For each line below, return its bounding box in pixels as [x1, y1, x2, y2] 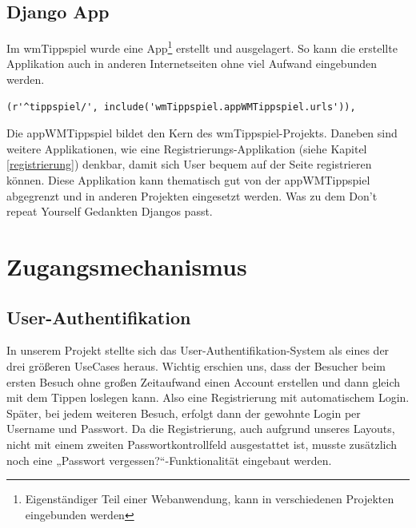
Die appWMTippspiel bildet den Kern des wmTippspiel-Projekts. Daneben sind [6, 125, 398, 141]
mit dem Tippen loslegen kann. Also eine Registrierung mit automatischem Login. [6, 389, 410, 406]
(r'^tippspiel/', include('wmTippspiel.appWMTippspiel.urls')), [6, 101, 356, 113]
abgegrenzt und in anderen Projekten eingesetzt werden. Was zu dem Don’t [6, 187, 378, 204]
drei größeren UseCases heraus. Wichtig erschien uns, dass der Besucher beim [6, 357, 386, 374]
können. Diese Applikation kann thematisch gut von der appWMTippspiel [6, 172, 370, 189]
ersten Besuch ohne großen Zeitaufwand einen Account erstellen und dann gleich [6, 373, 401, 390]
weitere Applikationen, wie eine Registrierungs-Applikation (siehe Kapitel [6, 140, 367, 157]
